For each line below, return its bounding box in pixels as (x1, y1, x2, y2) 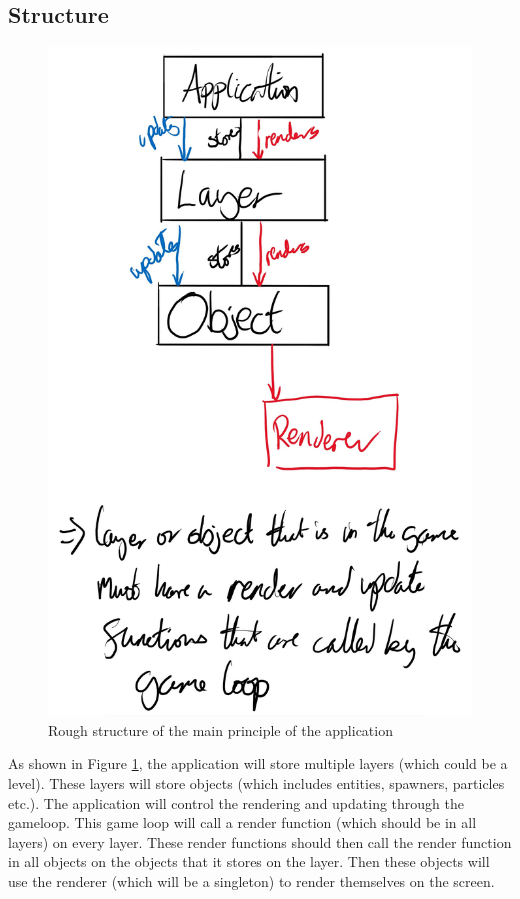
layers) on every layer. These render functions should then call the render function (8, 831, 512, 852)
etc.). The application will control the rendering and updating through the (8, 792, 465, 813)
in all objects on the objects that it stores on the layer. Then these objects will (8, 851, 490, 872)
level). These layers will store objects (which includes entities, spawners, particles (8, 772, 505, 793)
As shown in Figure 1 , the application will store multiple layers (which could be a (8, 753, 508, 774)
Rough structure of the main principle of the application (48, 719, 393, 740)
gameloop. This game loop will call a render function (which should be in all (8, 812, 477, 833)
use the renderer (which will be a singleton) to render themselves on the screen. (8, 870, 495, 891)
